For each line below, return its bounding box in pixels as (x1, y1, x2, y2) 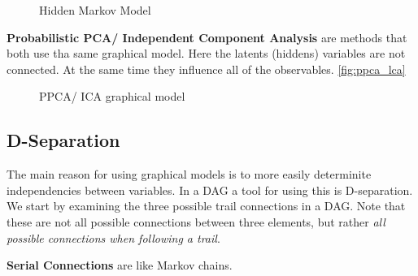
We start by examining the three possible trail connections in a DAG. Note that (7, 197, 406, 214)
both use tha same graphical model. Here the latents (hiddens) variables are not (7, 45, 406, 62)
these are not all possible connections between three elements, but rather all (7, 213, 385, 230)
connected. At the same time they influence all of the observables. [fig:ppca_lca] (7, 60, 406, 77)
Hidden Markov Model (39, 2, 151, 18)
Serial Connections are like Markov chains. (7, 257, 233, 274)
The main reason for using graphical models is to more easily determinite (7, 166, 372, 183)
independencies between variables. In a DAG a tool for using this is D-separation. (7, 181, 413, 198)
